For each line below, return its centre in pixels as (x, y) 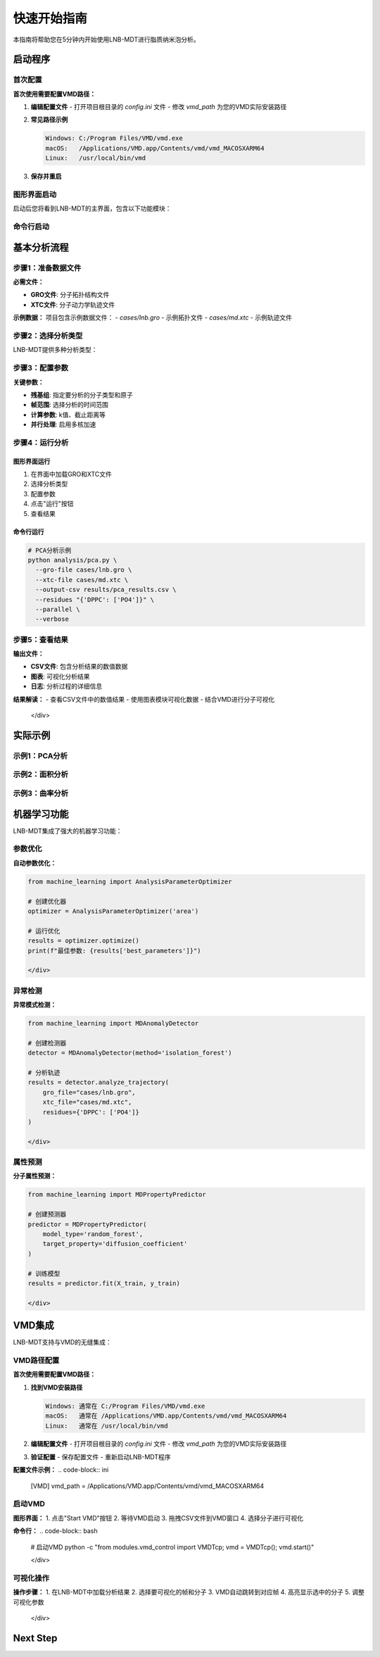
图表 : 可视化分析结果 (60, 676)
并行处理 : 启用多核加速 (63, 424)
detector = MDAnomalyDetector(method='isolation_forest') (130, 1053)
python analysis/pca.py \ (72, 560)
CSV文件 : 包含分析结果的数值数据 (79, 667)
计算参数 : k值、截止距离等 (68, 415)
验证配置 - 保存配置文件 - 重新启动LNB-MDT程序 (101, 1456)
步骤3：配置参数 (41, 368)
